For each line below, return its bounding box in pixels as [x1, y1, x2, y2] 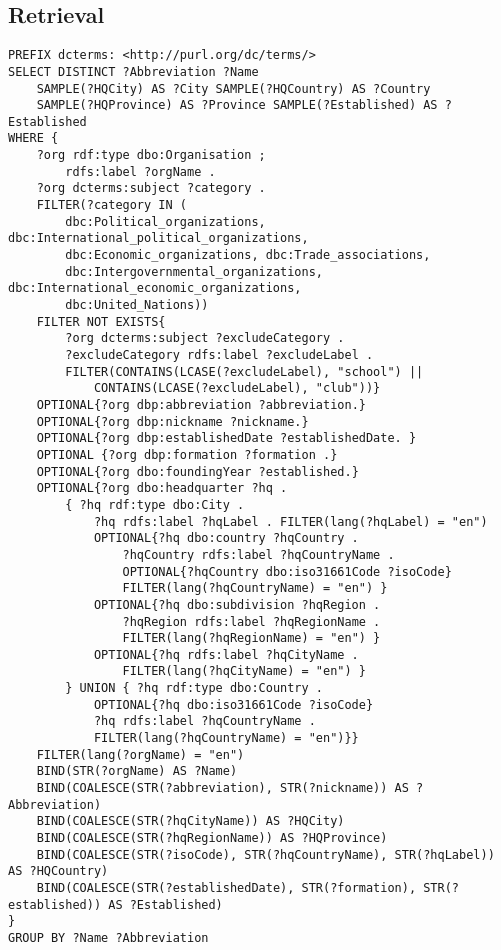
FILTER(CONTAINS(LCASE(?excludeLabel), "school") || [65, 364, 424, 379]
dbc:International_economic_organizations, [8, 281, 302, 296]
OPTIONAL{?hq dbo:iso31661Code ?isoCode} [93, 697, 374, 712]
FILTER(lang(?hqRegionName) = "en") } [122, 631, 381, 646]
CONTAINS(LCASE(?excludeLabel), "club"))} [93, 381, 381, 396]
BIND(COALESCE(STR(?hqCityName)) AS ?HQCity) [36, 814, 345, 829]
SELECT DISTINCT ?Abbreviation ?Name [8, 64, 259, 79]
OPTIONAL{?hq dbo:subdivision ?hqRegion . [93, 597, 381, 612]
